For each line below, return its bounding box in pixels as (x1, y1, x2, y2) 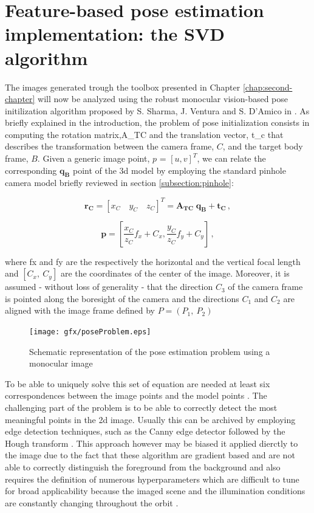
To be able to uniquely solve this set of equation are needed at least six (5, 377, 270, 390)
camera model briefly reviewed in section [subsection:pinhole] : (5, 176, 234, 189)
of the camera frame (228, 280, 303, 293)
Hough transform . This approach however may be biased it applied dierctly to (5, 436, 298, 449)
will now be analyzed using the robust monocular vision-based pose (38, 92, 288, 105)
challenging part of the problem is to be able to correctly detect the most (5, 401, 278, 413)
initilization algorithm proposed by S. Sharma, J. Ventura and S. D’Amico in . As (5, 104, 310, 117)
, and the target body (222, 140, 303, 153)
